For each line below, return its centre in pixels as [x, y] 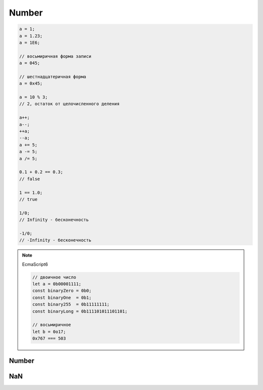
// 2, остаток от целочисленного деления [69, 104]
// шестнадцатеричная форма [53, 76]
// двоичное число [54, 277]
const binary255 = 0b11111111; [71, 305]
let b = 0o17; [49, 332]
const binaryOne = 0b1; [62, 297]
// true [28, 199]
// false [30, 179]
